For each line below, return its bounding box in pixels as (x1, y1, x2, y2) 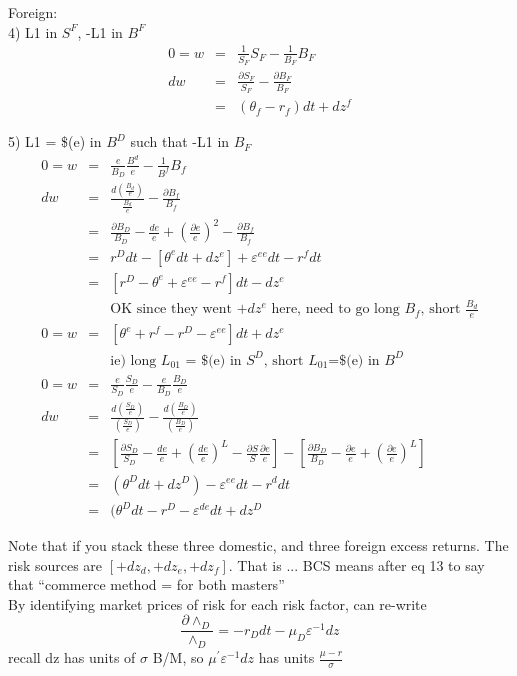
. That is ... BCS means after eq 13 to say (228, 554, 485, 575)
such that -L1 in (130, 131, 230, 152)
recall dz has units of (8, 647, 136, 668)
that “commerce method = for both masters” (8, 574, 285, 595)
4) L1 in (8, 21, 58, 42)
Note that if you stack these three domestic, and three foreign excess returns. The (8, 535, 509, 556)
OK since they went (110, 302, 233, 317)
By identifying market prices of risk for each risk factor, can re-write (8, 593, 427, 614)
